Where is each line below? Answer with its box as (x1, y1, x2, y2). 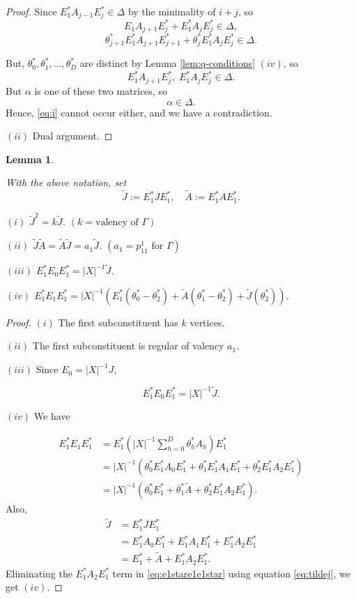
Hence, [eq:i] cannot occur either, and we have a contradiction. (6, 105, 272, 119)
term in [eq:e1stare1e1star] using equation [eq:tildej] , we (112, 566, 350, 580)
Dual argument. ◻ (32, 128, 113, 143)
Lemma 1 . (6, 151, 54, 166)
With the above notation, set (6, 175, 127, 190)
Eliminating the (6, 566, 72, 580)
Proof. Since (6, 4, 57, 18)
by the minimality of (127, 4, 216, 18)
